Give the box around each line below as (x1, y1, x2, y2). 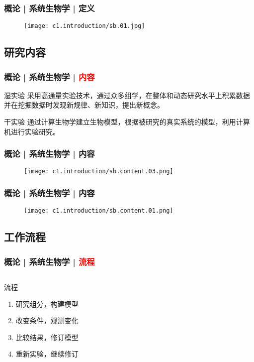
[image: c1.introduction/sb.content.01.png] (24, 207, 173, 215)
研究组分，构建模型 (15, 298, 79, 309)
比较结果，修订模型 (15, 332, 79, 342)
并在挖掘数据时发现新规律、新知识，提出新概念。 (4, 100, 164, 110)
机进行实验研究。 (4, 126, 60, 136)
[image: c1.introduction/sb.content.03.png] (24, 168, 173, 175)
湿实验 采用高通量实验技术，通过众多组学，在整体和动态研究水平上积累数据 (4, 90, 250, 100)
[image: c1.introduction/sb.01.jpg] (24, 22, 145, 30)
